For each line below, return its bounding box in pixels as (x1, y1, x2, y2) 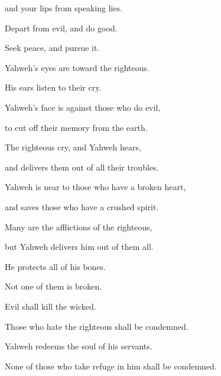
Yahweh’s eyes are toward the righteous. (5, 61, 149, 73)
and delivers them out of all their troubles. (5, 160, 159, 173)
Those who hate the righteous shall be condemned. (5, 320, 188, 332)
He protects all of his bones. (5, 260, 106, 272)
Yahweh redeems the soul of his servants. (5, 340, 152, 352)
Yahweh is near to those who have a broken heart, (5, 181, 186, 193)
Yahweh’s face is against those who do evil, (5, 101, 161, 113)
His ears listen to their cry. (5, 81, 102, 94)
